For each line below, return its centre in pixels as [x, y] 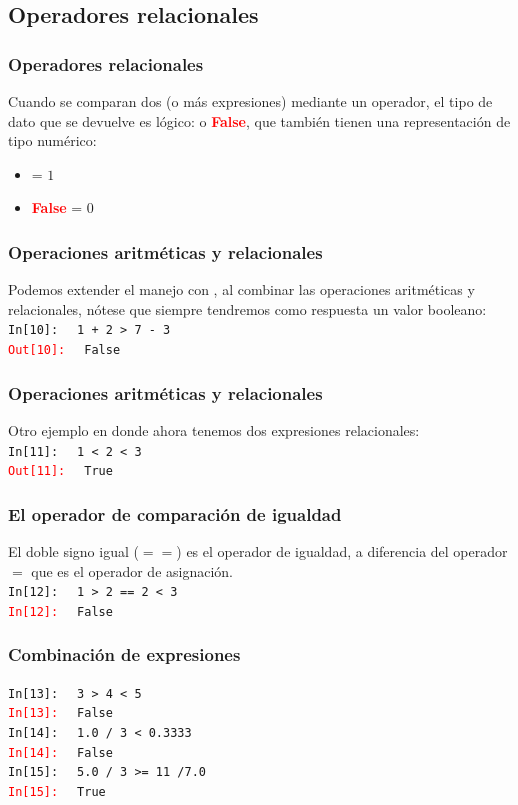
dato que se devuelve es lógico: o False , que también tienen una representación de [259, 120]
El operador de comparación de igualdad [175, 513]
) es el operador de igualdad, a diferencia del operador [342, 551]
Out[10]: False [64, 350]
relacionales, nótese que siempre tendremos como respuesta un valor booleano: [247, 308]
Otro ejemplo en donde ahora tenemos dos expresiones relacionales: [214, 429]
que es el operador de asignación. [132, 570]
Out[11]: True [60, 471]
